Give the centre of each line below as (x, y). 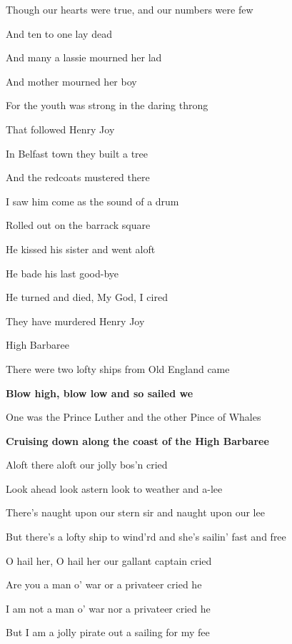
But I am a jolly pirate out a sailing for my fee (108, 632)
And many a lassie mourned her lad (84, 57)
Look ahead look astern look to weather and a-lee (114, 488)
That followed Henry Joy (60, 129)
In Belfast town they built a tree (77, 153)
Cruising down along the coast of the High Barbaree (137, 440)
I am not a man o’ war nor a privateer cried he (108, 608)
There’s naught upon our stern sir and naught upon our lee (135, 512)
